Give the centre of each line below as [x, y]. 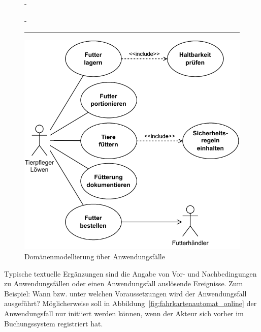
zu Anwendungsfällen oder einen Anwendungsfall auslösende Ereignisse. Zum [124, 283]
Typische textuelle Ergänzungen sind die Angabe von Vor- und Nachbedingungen [130, 273]
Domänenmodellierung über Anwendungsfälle [95, 256]
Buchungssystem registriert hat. [54, 323]
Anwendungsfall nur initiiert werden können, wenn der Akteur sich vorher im [124, 313]
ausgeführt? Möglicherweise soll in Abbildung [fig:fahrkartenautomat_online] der [130, 303]
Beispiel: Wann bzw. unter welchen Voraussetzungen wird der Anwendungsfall [125, 293]
